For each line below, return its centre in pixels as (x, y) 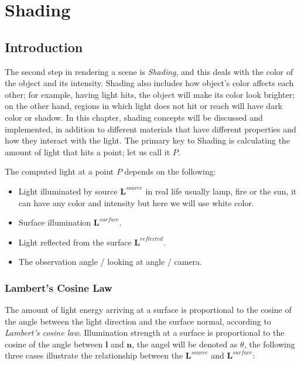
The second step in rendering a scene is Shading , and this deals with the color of (149, 71)
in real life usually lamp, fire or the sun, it (221, 191)
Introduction (44, 47)
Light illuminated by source (68, 191)
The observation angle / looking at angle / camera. (110, 262)
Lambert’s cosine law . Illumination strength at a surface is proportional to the (145, 332)
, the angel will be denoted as (185, 344)
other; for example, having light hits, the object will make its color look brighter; (150, 94)
